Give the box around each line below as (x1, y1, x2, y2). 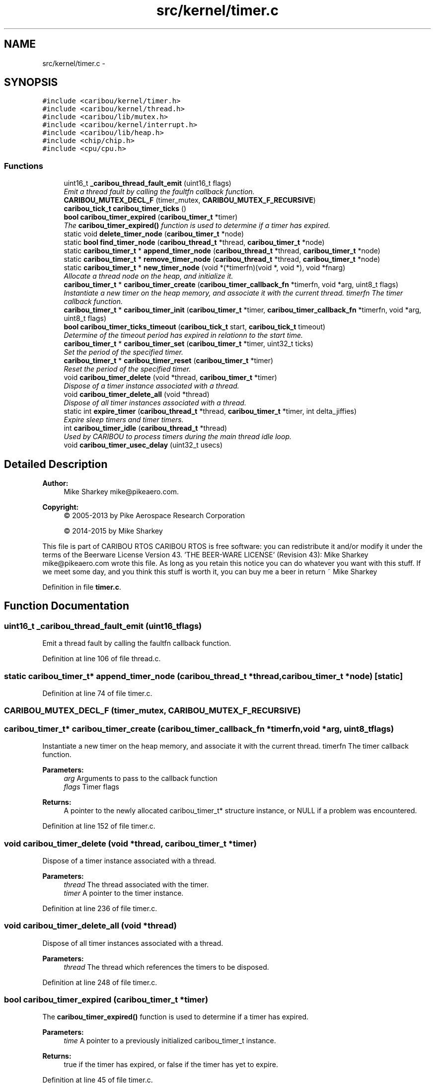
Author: (42, 479, 69, 488)
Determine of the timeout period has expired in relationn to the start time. (64, 331, 303, 340)
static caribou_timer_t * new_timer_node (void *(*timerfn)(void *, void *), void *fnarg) (64, 263, 346, 272)
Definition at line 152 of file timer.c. (42, 822, 155, 831)
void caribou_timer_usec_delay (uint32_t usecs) (64, 441, 223, 450)
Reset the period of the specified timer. (64, 365, 191, 374)
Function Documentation (4, 600, 129, 613)
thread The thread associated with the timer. (64, 880, 209, 889)
